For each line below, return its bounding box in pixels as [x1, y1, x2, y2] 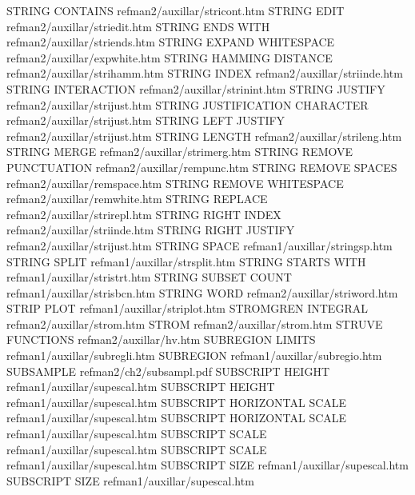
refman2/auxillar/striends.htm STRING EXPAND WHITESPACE [6, 34, 335, 50]
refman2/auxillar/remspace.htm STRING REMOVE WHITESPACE [6, 174, 344, 191]
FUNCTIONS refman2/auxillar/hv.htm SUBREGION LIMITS [6, 331, 316, 348]
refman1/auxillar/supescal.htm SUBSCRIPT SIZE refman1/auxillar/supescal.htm [6, 457, 409, 473]
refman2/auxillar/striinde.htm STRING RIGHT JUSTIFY [6, 222, 295, 238]
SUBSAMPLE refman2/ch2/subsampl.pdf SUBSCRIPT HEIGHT [6, 362, 330, 379]
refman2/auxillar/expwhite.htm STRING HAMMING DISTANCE [6, 49, 333, 66]
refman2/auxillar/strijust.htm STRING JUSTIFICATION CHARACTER [6, 96, 369, 113]
